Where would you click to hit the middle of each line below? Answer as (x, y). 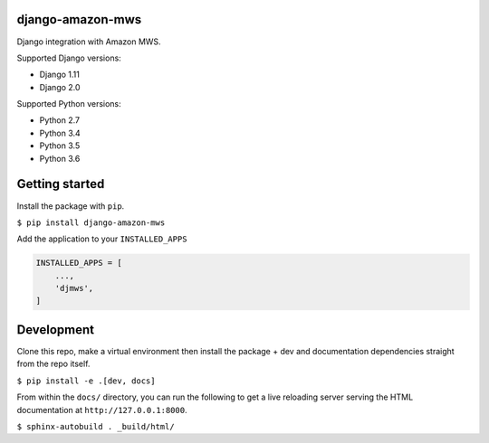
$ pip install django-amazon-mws (91, 222)
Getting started (61, 184)
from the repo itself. (53, 364)
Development (56, 330)
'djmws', (74, 288)
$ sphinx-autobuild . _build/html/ (96, 426)
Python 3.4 (60, 133)
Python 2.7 (60, 120)
